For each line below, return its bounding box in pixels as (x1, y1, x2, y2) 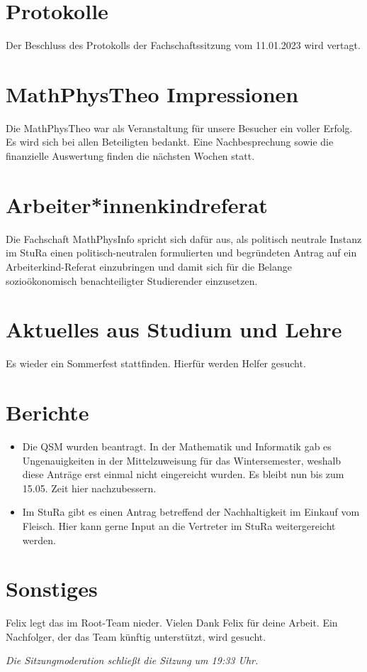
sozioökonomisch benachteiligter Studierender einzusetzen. (6, 273, 258, 288)
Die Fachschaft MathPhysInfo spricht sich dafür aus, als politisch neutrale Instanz (6, 231, 362, 246)
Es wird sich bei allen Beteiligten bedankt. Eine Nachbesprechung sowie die (6, 134, 334, 149)
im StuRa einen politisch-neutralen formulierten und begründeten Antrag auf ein (6, 245, 357, 260)
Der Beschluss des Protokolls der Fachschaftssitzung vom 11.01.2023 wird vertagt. (6, 38, 361, 53)
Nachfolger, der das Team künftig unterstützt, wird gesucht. (6, 629, 266, 644)
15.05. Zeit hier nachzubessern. (22, 480, 157, 495)
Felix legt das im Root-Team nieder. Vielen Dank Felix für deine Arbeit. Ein (6, 615, 338, 630)
